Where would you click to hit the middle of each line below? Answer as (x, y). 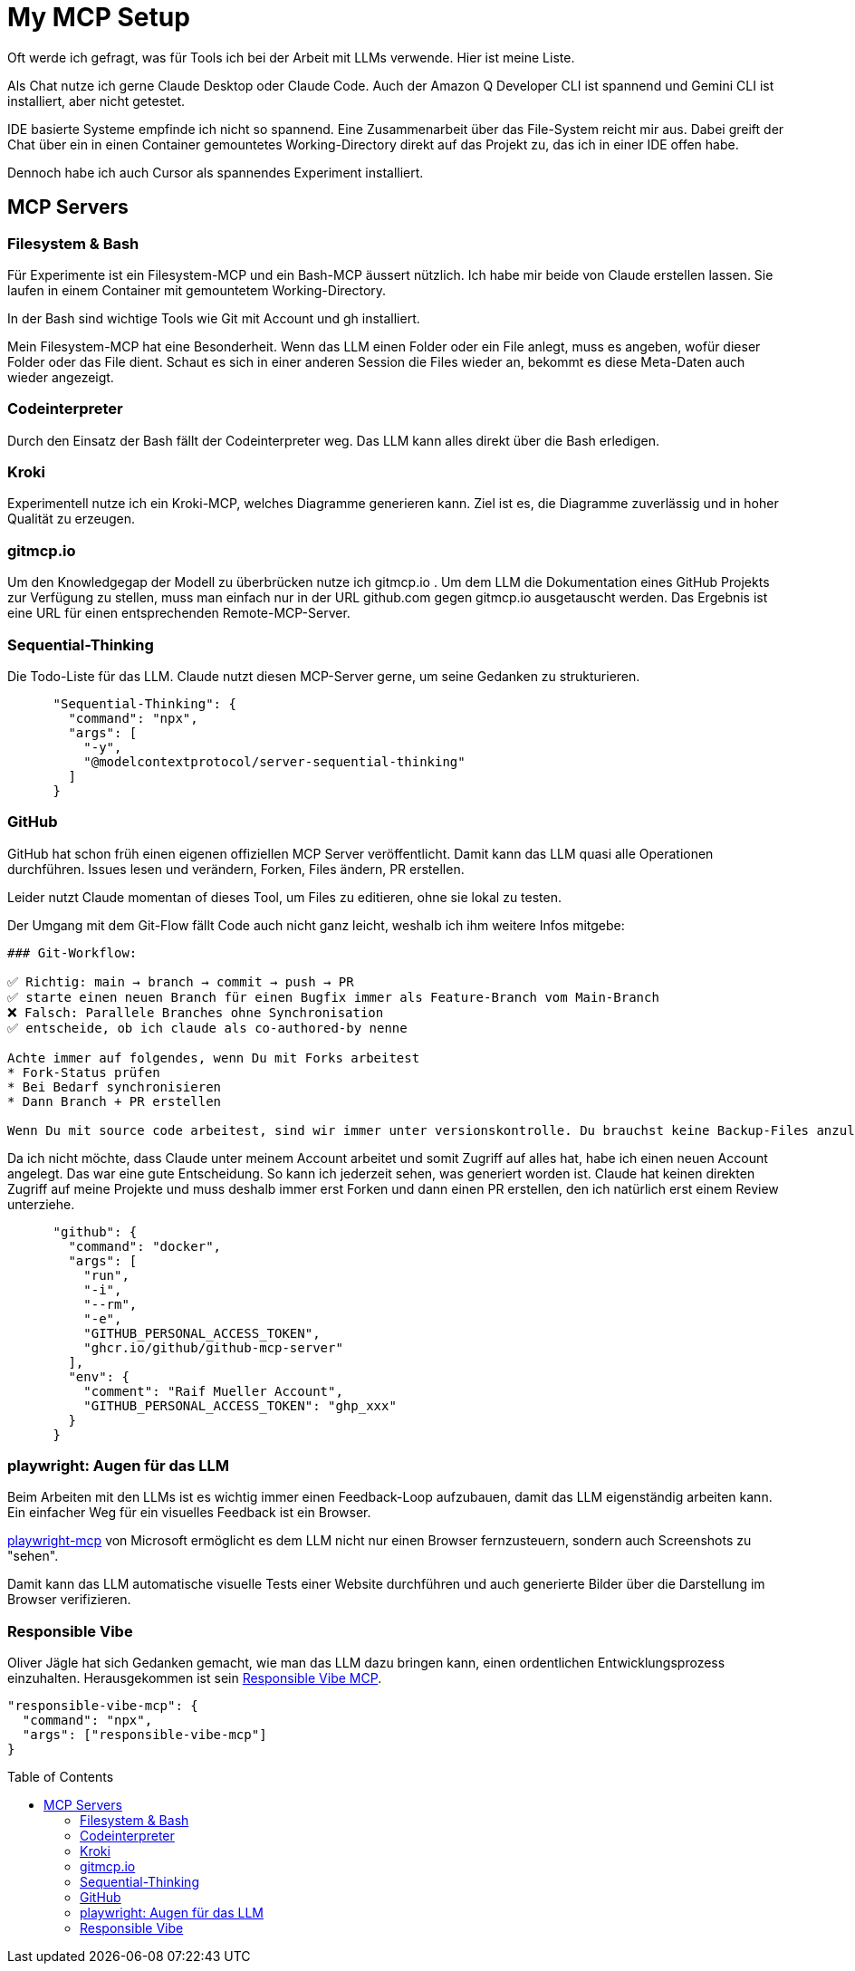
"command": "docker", (145, 1246)
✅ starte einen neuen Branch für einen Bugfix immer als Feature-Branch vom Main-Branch (333, 997)
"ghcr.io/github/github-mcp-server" (213, 1347)
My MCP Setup (99, 17)
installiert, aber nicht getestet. (96, 101)
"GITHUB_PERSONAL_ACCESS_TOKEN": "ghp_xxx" (240, 1405)
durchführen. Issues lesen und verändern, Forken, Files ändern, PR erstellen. (236, 869)
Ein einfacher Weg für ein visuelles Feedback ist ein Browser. (189, 1513)
